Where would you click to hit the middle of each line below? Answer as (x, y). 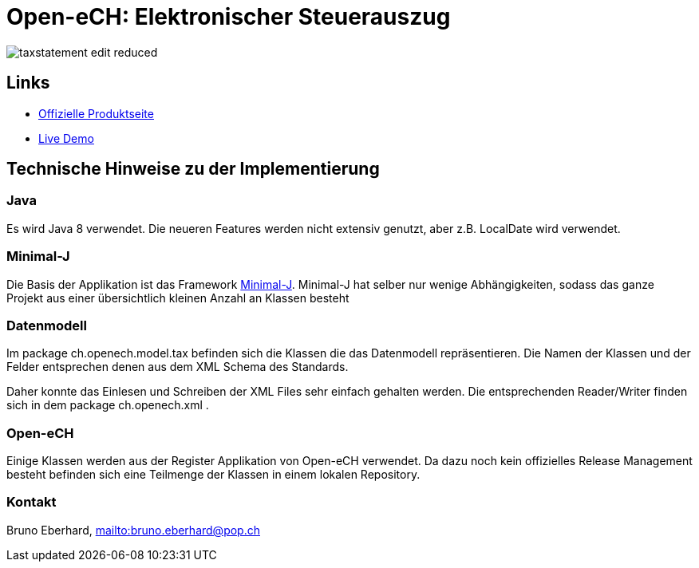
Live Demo (66, 138)
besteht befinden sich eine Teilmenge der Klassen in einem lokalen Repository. (213, 475)
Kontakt (32, 502)
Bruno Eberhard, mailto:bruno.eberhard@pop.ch (133, 530)
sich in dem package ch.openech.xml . (108, 405)
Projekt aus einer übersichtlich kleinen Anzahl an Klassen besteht (178, 298)
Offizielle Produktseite (96, 113)
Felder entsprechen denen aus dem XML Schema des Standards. (178, 367)
